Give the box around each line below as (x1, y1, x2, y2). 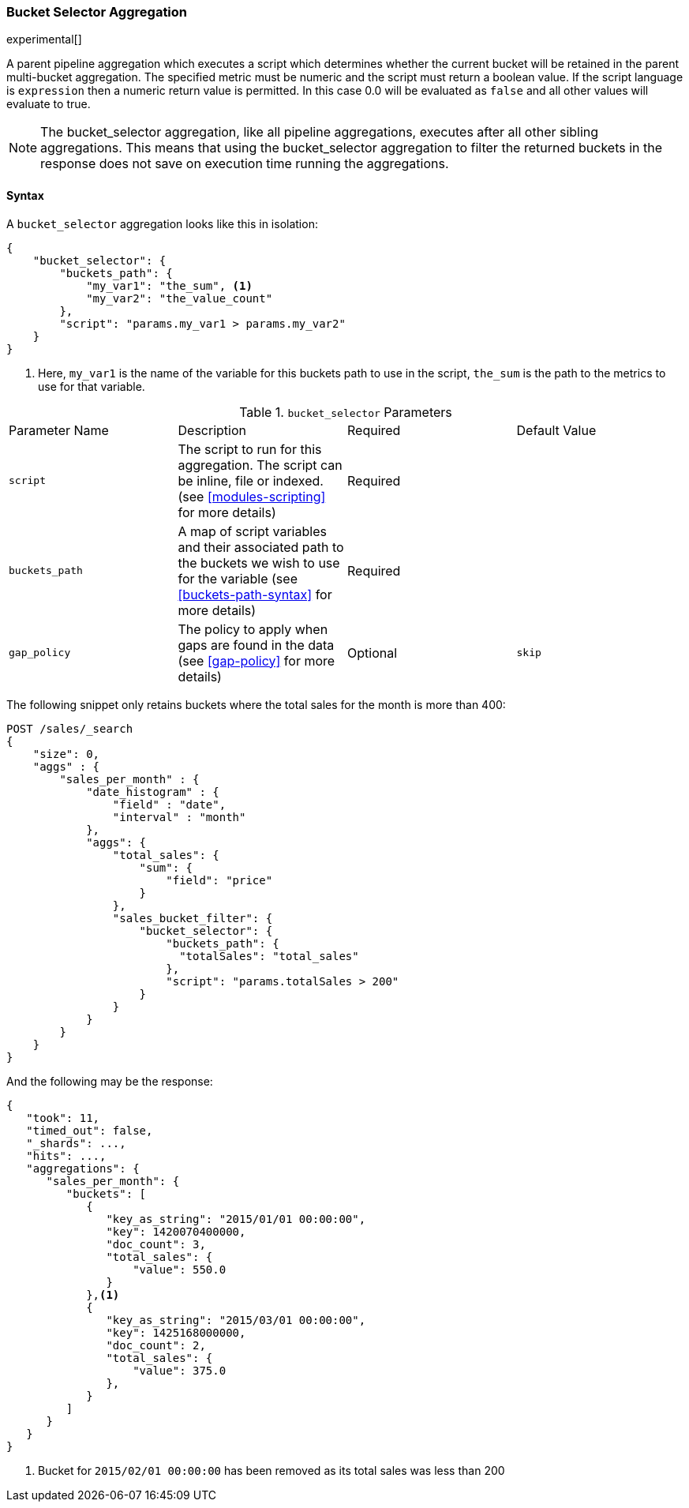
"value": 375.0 (133, 1364, 227, 1377)
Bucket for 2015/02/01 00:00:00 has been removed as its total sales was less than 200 (38, 1463, 505, 1477)
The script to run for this (178, 441, 322, 457)
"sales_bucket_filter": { (112, 911, 273, 925)
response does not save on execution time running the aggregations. (40, 156, 449, 172)
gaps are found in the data (178, 636, 335, 653)
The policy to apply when (178, 621, 328, 637)
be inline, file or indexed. (178, 472, 324, 489)
